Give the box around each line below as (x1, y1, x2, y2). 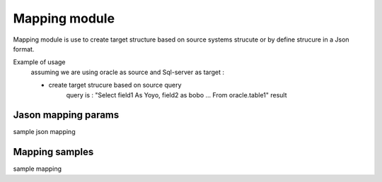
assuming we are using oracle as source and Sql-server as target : (30, 68, 224, 76)
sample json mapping (13, 128, 76, 136)
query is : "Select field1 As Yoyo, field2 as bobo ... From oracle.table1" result (66, 90, 287, 99)
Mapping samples (13, 146, 94, 158)
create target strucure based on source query (48, 81, 182, 90)
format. (13, 44, 35, 53)
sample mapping (13, 164, 62, 173)
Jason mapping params (13, 109, 120, 121)
